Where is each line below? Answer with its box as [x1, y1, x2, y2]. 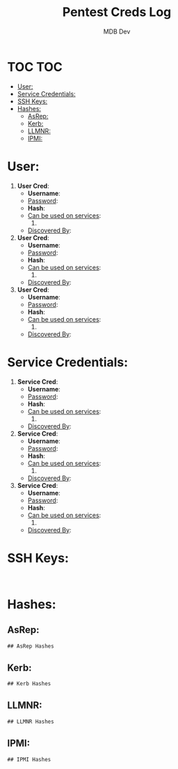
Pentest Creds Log [62, 4, 172, 20]
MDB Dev [103, 27, 131, 36]
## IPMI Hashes [7, 756, 51, 763]
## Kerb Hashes [7, 680, 51, 687]
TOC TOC [7, 59, 63, 75]
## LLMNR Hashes [7, 718, 54, 725]
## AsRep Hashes [7, 643, 54, 650]
